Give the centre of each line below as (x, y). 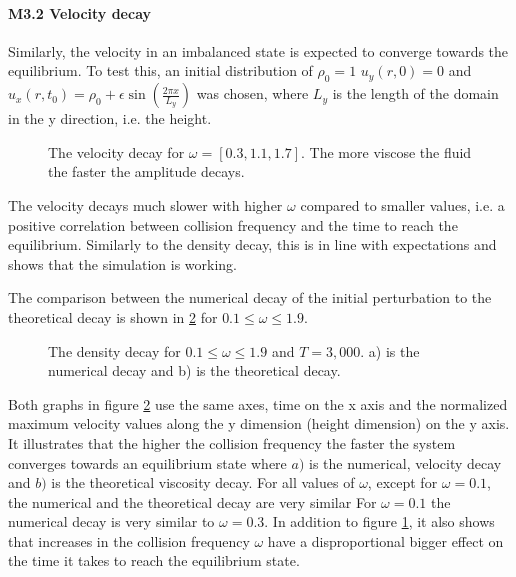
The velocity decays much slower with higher (145, 204)
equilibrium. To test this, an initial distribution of (160, 70)
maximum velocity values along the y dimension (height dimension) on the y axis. (259, 423)
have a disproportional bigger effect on (385, 540)
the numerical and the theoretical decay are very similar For (192, 501)
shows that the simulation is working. (123, 263)
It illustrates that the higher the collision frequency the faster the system (232, 442)
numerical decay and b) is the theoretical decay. (194, 370)
